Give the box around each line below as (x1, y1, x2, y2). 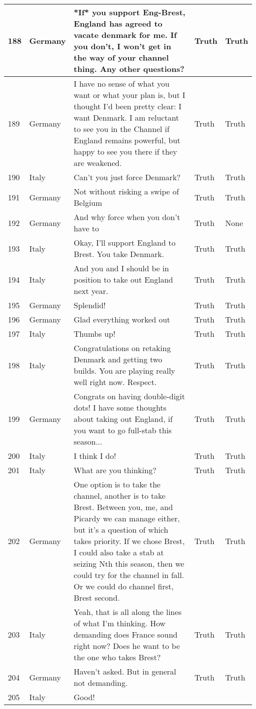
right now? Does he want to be (73, 640, 180, 651)
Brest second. (73, 592, 120, 603)
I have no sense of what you (73, 78, 170, 89)
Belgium (73, 197, 102, 208)
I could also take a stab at (73, 547, 164, 558)
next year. (73, 285, 108, 296)
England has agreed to (73, 18, 162, 29)
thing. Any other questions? (73, 63, 185, 74)
